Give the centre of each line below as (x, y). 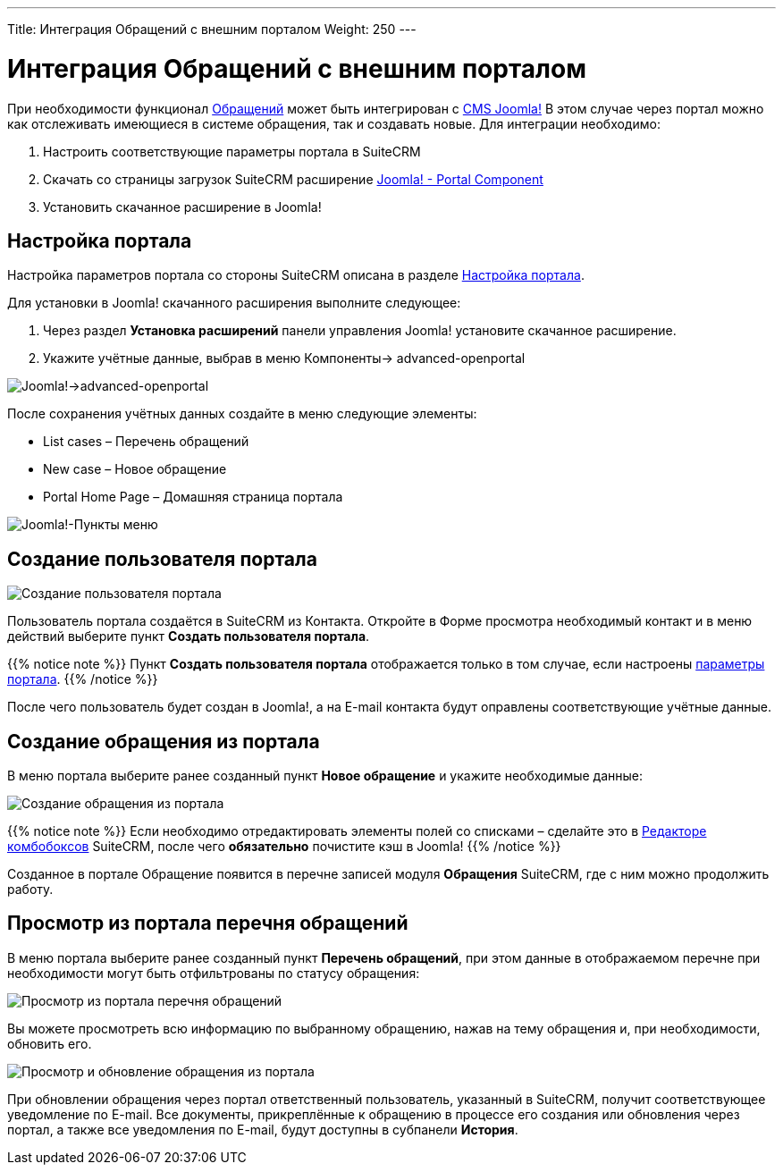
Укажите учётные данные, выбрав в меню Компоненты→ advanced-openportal (284, 358)
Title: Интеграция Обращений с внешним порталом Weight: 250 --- (212, 29)
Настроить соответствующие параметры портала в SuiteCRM (232, 151)
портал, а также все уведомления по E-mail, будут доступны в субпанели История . (263, 1129)
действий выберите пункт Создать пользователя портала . (189, 637)
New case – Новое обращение (135, 469)
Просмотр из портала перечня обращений (208, 923)
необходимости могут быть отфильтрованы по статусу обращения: (214, 973)
